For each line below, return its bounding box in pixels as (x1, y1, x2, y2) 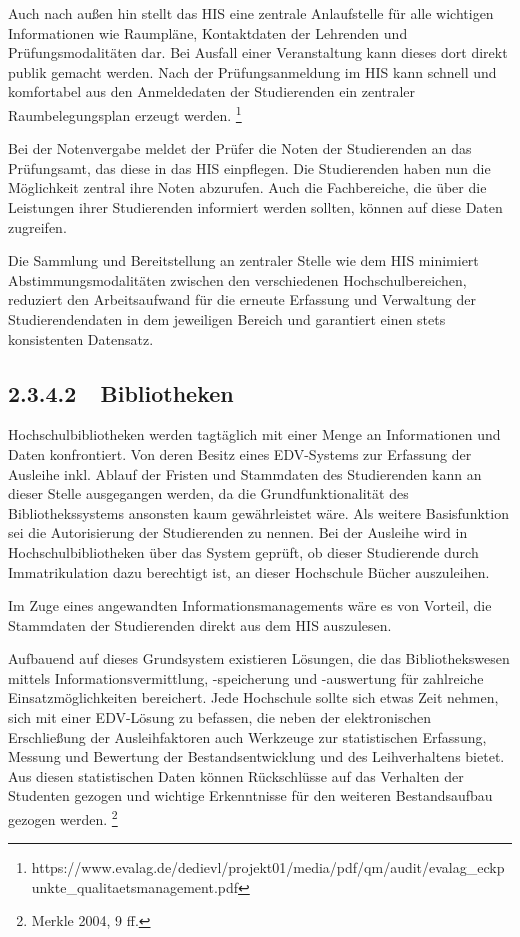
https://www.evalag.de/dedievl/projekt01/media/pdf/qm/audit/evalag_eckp (31, 857, 505, 878)
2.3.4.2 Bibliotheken (8, 377, 234, 408)
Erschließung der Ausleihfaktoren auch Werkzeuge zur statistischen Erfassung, (8, 726, 487, 747)
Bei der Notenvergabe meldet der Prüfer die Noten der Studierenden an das (8, 138, 472, 159)
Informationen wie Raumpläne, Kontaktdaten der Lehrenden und (8, 22, 408, 43)
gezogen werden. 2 (8, 806, 118, 829)
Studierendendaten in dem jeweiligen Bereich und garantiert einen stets (8, 308, 446, 329)
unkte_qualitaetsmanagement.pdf (31, 876, 239, 897)
